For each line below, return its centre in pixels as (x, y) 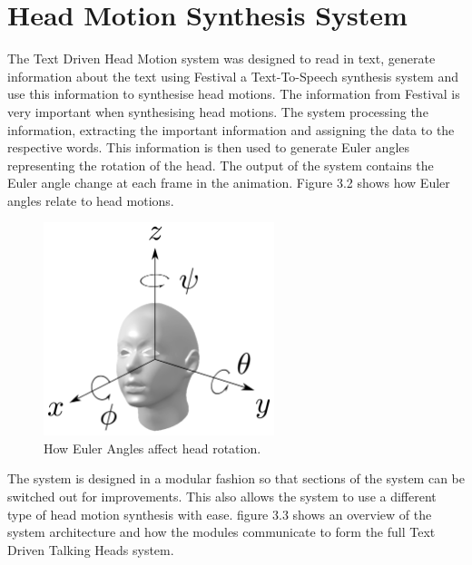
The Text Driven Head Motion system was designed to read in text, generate (221, 58)
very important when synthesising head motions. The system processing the (218, 111)
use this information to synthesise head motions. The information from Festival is (234, 94)
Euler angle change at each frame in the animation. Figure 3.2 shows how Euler (229, 183)
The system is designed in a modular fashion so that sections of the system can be (236, 478)
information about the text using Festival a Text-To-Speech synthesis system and (233, 76)
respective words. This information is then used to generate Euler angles (209, 147)
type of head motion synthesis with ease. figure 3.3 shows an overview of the (220, 514)
